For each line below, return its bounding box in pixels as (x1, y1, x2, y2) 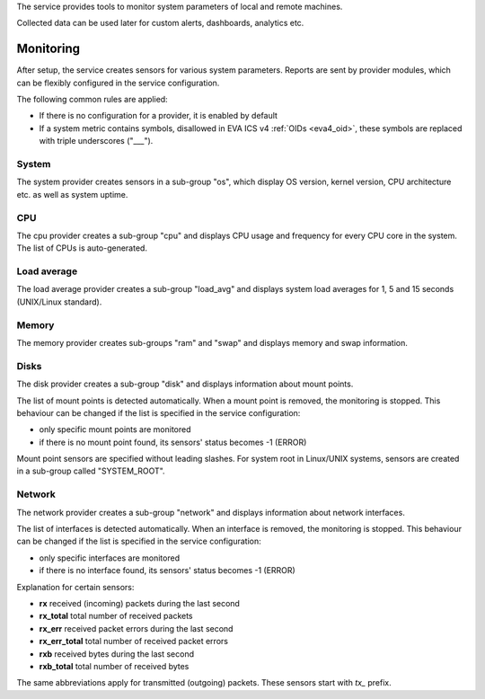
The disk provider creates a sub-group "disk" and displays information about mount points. (16, 378, 354, 390)
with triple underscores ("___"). (39, 136, 154, 146)
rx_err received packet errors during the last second (39, 623, 234, 633)
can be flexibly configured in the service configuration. (16, 77, 220, 88)
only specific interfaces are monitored (39, 553, 180, 563)
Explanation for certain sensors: (16, 581, 135, 592)
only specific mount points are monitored (39, 424, 192, 435)
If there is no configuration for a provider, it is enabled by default (39, 111, 278, 121)
